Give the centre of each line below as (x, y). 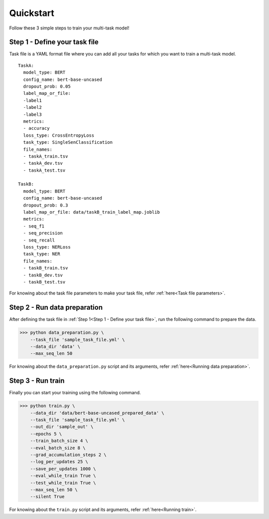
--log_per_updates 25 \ (59, 462)
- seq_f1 (34, 226)
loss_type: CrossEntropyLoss (59, 135)
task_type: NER (42, 254)
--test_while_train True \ (63, 483)
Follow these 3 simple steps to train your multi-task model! (69, 28)
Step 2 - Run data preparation (56, 308)
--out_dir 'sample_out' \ (62, 427)
